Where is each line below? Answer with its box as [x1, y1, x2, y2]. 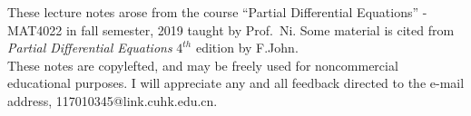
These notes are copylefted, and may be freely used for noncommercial [7, 55, 398, 74]
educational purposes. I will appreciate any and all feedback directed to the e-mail [7, 73, 465, 92]
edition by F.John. [195, 38, 299, 57]
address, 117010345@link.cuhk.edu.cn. [7, 91, 218, 110]
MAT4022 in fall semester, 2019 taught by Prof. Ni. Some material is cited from [7, 20, 455, 39]
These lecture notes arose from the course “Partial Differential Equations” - [7, 3, 427, 21]
